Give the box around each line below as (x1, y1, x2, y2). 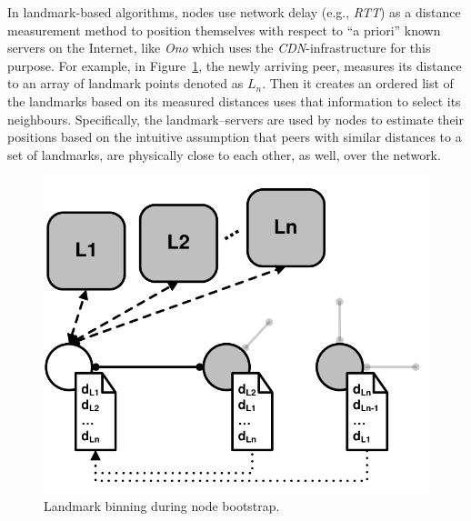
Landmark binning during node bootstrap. (44, 496, 280, 515)
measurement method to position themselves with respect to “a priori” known (7, 20, 441, 39)
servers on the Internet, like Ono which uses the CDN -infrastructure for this (7, 38, 431, 57)
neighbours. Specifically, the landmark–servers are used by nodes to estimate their (7, 109, 464, 128)
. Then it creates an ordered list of (262, 74, 454, 93)
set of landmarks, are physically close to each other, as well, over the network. (7, 145, 441, 164)
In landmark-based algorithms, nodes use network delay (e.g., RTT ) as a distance (7, 3, 461, 21)
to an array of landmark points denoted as (7, 74, 244, 93)
